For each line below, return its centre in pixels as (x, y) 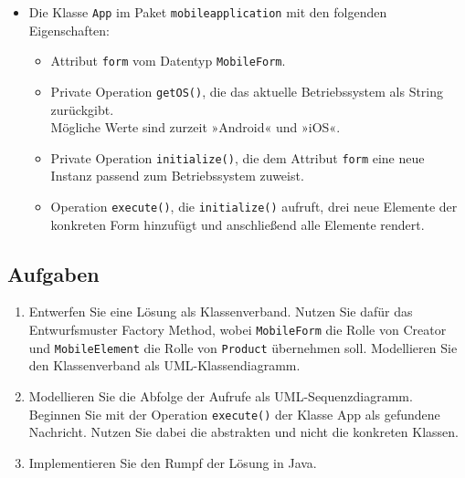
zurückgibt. (82, 109)
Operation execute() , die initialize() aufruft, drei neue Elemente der (254, 206)
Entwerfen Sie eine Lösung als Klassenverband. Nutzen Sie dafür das (221, 312)
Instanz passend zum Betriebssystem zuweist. (177, 176)
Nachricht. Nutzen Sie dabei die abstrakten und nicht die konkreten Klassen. (243, 432)
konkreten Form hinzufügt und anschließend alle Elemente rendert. (238, 224)
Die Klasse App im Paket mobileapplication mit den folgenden (208, 12)
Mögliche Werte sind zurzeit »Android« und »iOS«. (196, 127)
